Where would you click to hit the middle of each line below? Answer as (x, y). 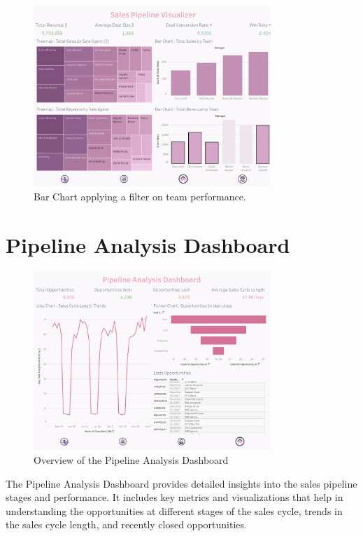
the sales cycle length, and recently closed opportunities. (126, 524)
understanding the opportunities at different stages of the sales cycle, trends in (174, 510)
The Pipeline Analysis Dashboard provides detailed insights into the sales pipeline (181, 483)
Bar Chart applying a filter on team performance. (140, 196)
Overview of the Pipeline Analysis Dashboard (131, 459)
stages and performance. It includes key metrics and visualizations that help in (175, 497)
